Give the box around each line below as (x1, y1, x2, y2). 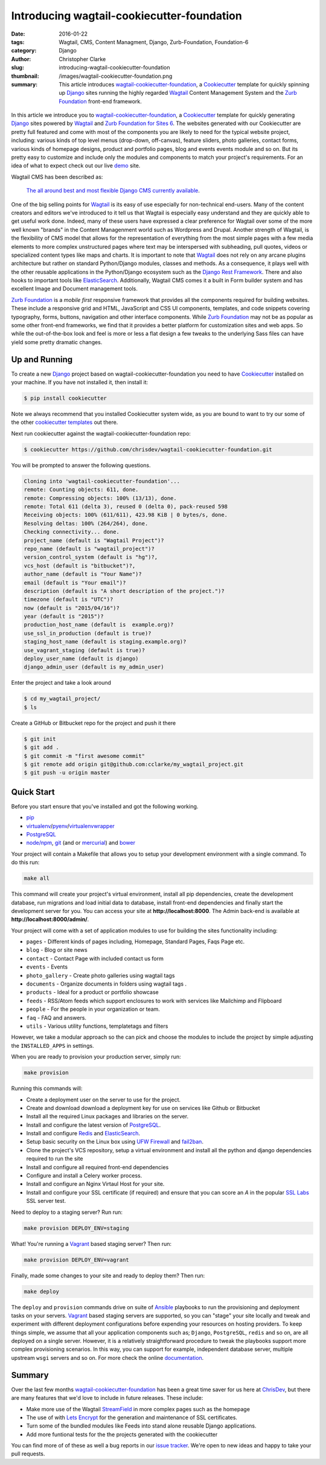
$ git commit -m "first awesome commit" (24, 752, 145, 759)
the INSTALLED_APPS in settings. (11, 1042, 94, 1049)
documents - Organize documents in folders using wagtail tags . (26, 980, 187, 987)
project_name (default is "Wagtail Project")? (24, 537, 164, 543)
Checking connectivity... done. (24, 528, 120, 536)
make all (24, 875, 50, 882)
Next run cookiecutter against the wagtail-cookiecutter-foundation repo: (11, 429, 191, 437)
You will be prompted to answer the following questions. (11, 461, 151, 469)
